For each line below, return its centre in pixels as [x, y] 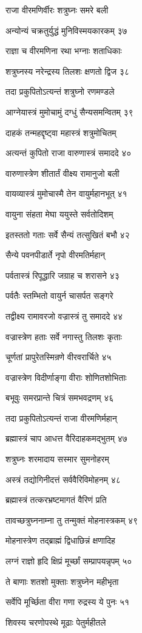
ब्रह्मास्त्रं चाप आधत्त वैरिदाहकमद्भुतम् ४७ [66, 438]
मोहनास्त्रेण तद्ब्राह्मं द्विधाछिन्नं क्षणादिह [60, 540]
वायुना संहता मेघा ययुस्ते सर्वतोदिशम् [59, 214]
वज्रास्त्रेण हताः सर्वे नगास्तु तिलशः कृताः [64, 336]
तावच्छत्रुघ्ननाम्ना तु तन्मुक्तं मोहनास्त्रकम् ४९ [72, 520]
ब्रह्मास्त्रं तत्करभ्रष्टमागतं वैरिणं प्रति [56, 500]
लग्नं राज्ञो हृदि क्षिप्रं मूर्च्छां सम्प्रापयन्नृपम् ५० [69, 561]
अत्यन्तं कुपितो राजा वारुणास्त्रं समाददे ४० [69, 153]
